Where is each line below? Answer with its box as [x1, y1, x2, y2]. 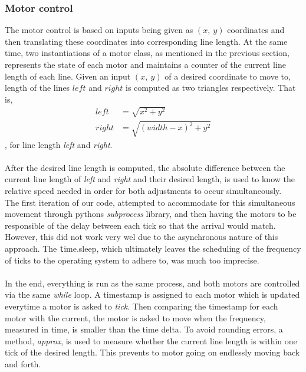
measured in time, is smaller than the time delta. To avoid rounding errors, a [5, 323, 283, 335]
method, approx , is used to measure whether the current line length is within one [5, 334, 297, 347]
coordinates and [227, 24, 285, 36]
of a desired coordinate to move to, [164, 70, 291, 82]
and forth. [5, 357, 41, 370]
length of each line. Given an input [5, 70, 131, 82]
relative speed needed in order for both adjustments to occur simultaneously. [5, 184, 282, 196]
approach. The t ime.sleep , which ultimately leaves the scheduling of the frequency [5, 242, 301, 254]
